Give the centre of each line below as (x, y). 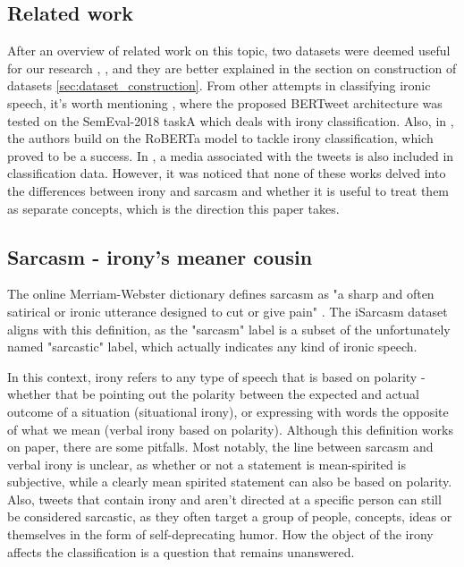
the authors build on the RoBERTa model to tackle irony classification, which (220, 138)
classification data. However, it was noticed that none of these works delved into (227, 173)
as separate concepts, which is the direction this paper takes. (173, 208)
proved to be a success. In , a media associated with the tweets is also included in (231, 155)
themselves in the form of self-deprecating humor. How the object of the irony (220, 534)
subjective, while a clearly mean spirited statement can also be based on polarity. (230, 482)
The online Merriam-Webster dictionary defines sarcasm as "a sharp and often (221, 294)
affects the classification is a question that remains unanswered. (181, 551)
